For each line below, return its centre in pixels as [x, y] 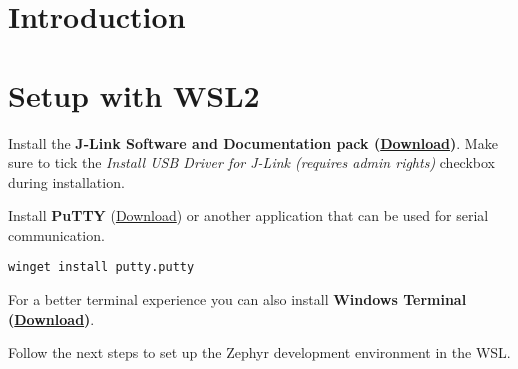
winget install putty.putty [101, 267]
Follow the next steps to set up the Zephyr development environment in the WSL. [259, 352]
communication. [56, 234]
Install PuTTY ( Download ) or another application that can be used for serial [248, 215]
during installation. [66, 181]
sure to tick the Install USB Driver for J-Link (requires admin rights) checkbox [252, 162]
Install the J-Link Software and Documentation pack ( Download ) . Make [253, 142]
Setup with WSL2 [134, 94]
